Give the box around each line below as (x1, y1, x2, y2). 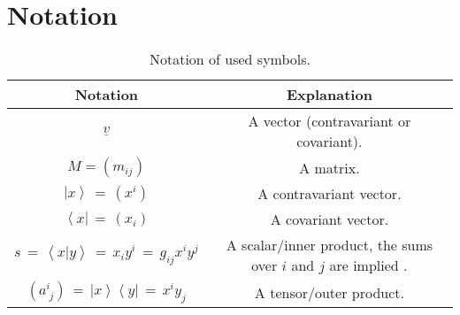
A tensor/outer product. (254, 281, 404, 303)
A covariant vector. (270, 209, 389, 230)
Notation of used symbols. (149, 49, 311, 70)
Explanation (286, 84, 372, 105)
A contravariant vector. (257, 183, 402, 204)
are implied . (329, 255, 408, 276)
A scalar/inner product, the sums (226, 234, 433, 256)
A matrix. (299, 157, 360, 178)
